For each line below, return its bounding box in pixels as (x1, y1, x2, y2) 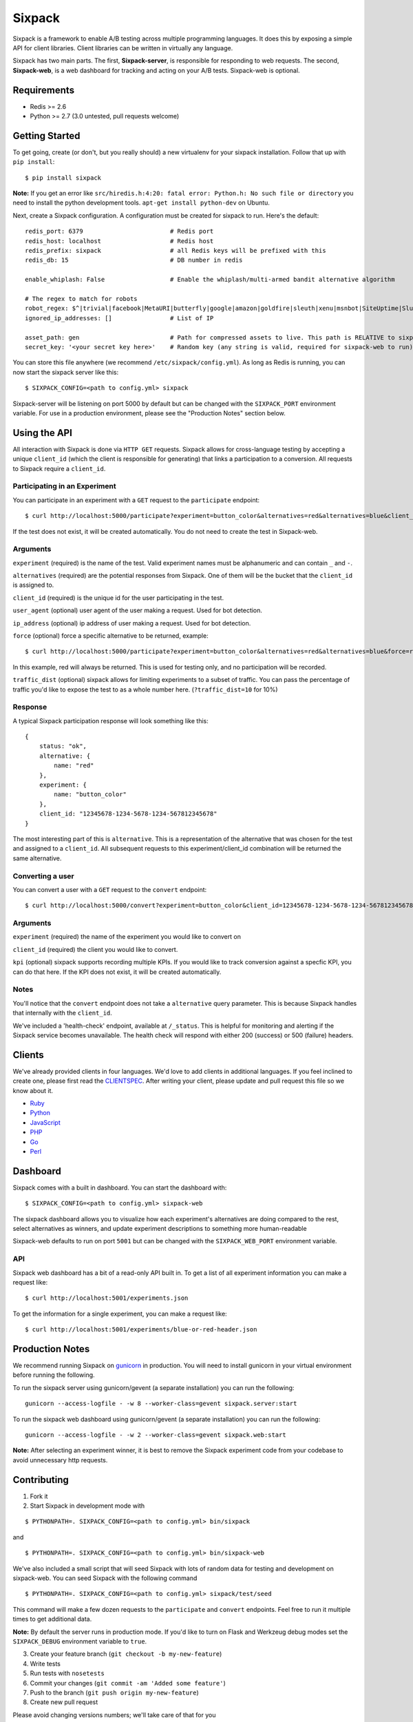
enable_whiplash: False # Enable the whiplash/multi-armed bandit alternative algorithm (25, 276, 395, 284)
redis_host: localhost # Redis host (25, 237, 214, 245)
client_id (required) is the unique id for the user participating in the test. (12, 593, 224, 602)
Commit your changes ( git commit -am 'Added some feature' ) (30, 1679, 226, 1687)
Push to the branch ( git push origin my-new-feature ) (30, 1688, 199, 1697)
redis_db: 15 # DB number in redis (25, 256, 243, 264)
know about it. (12, 1086, 54, 1095)
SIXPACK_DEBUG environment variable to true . (12, 1637, 147, 1646)
